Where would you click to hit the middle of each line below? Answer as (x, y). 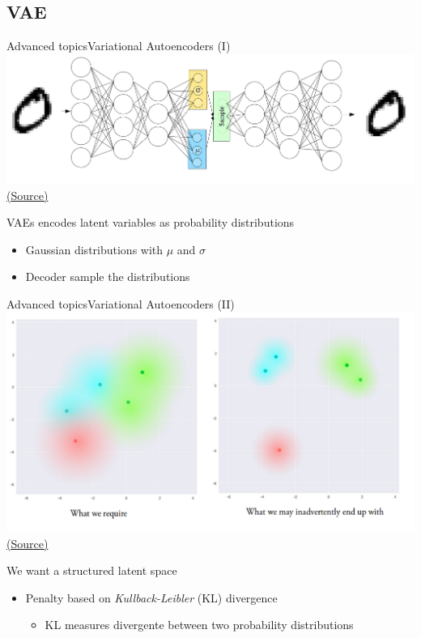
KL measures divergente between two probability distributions (199, 625)
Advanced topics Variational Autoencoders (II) (121, 303)
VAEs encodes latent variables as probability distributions (151, 222)
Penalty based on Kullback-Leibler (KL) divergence (151, 597)
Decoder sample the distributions (108, 276)
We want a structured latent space (92, 570)
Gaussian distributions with (94, 249)
